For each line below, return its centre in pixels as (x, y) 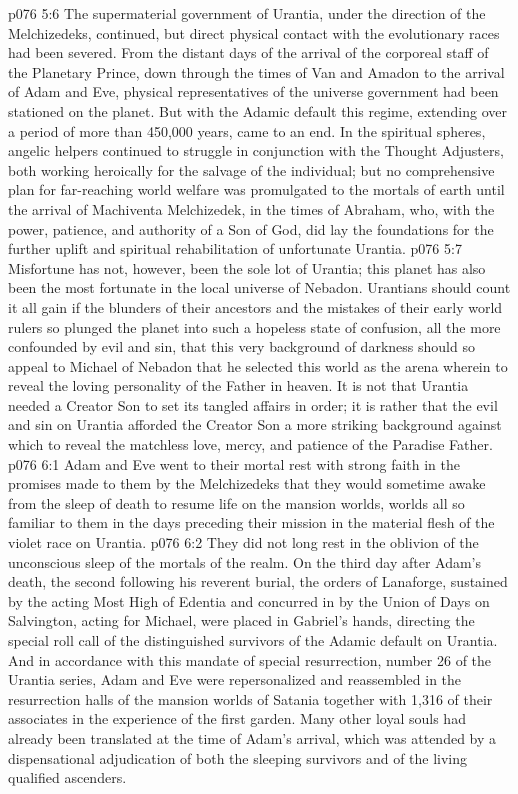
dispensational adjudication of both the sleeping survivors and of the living (238, 757)
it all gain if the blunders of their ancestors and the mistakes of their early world (255, 306)
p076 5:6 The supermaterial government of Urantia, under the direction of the (247, 13)
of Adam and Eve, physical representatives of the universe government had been (253, 91)
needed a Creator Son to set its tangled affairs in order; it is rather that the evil (253, 404)
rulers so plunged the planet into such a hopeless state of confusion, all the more (254, 326)
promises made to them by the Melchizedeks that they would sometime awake (247, 483)
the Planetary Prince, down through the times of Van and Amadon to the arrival (256, 71)
